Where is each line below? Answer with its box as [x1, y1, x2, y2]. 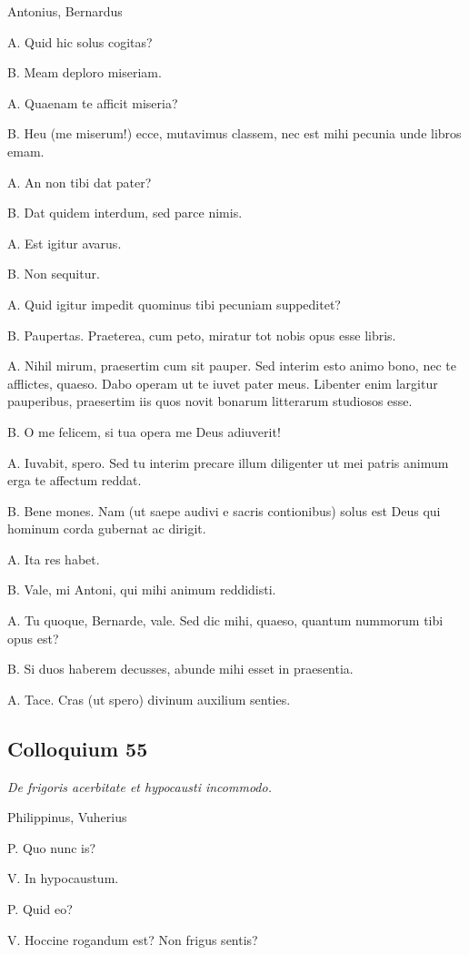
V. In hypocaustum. [7, 869, 119, 888]
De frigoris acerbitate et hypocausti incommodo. [7, 777, 272, 796]
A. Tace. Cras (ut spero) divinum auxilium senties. [7, 689, 291, 708]
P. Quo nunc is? [7, 838, 96, 857]
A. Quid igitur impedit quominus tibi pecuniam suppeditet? [7, 294, 341, 313]
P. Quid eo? [7, 899, 73, 919]
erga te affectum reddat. [7, 471, 142, 490]
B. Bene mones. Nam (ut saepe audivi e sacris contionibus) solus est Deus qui [7, 501, 441, 520]
